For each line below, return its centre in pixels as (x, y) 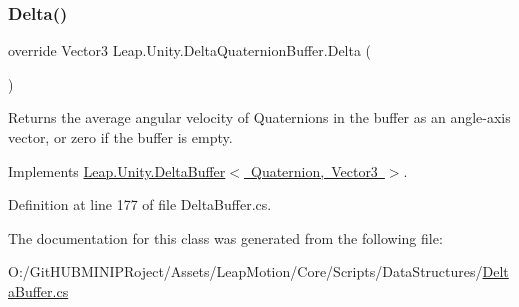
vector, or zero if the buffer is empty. (120, 137)
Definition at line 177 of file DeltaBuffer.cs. (140, 204)
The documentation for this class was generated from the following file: (225, 237)
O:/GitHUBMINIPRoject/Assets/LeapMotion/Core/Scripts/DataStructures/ (245, 271)
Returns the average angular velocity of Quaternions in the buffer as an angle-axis (259, 117)
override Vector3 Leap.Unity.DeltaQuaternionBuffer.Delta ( (190, 50)
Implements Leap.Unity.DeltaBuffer (117, 170)
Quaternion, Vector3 (314, 170)
